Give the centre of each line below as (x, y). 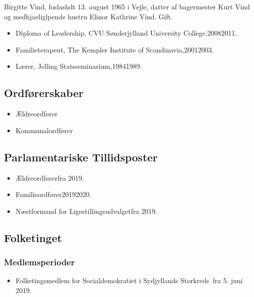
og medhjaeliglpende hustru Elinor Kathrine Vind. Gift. (88, 16)
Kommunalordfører (44, 130)
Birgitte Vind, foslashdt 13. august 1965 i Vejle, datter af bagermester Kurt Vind (127, 6)
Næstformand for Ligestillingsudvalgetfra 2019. (86, 211)
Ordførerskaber (44, 93)
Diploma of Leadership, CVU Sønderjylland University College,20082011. (126, 33)
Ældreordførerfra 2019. (50, 177)
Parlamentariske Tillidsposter (81, 157)
